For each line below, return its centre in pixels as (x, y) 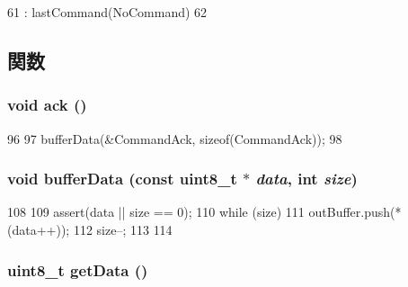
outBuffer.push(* (355, 212)
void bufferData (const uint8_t (122, 179)
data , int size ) (306, 179)
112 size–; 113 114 (123, 229)
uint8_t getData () (78, 269)
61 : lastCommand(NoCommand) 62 (107, 12)
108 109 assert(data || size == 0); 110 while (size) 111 (156, 212)
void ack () (47, 105)
